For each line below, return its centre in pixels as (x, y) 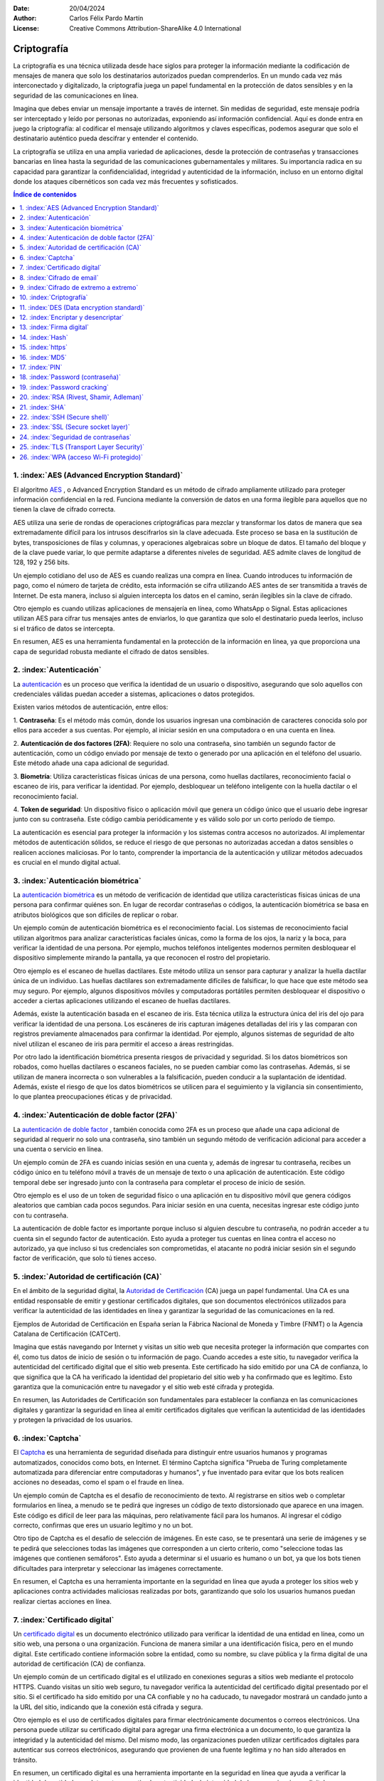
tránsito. (25, 1760)
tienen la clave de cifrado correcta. (64, 509)
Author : (25, 19)
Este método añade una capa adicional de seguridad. (91, 763)
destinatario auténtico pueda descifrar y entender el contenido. (106, 138)
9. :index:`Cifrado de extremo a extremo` (79, 287)
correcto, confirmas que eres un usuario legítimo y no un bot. (103, 1525)
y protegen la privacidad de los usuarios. (73, 1420)
